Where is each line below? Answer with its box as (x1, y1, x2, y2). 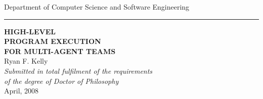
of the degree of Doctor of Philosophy (4, 75, 119, 86)
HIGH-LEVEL (4, 26, 56, 36)
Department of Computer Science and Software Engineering (4, 2, 190, 12)
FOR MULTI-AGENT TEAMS (4, 45, 116, 56)
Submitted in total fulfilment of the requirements (4, 65, 153, 76)
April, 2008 (4, 85, 39, 96)
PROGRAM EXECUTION (4, 36, 101, 46)
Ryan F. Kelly (4, 56, 48, 66)
